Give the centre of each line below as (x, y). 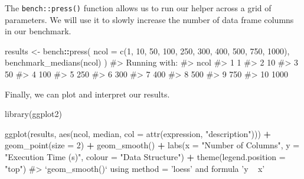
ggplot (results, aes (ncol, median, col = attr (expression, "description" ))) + (138, 133)
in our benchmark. (38, 31)
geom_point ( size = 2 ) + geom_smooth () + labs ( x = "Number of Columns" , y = (152, 145)
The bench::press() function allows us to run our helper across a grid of (138, 8)
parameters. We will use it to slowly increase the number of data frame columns (149, 19)
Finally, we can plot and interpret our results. (87, 94)
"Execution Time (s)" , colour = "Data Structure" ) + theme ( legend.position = (145, 157)
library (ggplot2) (33, 114)
